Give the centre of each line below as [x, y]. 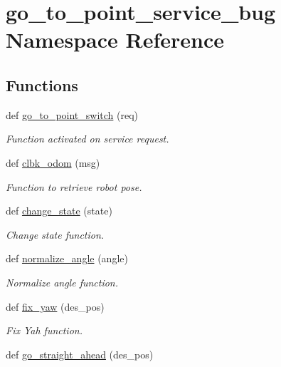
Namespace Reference [115, 40]
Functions [42, 84]
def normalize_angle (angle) [67, 258]
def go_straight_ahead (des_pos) [80, 354]
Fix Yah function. [44, 330]
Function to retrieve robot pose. [74, 186]
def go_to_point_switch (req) [72, 114]
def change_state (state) [59, 211]
